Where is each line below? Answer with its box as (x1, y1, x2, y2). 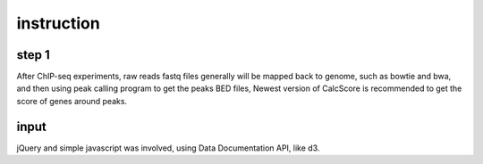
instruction (16, 13, 100, 33)
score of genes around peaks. (16, 95, 128, 106)
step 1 (16, 47, 51, 62)
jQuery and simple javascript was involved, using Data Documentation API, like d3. (16, 143, 320, 153)
